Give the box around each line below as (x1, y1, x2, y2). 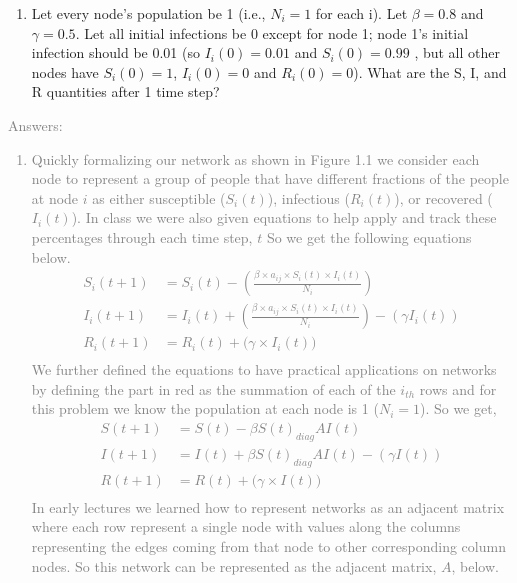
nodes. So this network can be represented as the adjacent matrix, (31, 555, 437, 576)
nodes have (31, 61, 99, 82)
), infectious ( (267, 187, 350, 208)
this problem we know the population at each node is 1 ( (31, 398, 379, 419)
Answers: (8, 114, 63, 135)
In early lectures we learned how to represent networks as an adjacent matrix (31, 496, 505, 517)
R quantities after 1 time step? (31, 81, 220, 102)
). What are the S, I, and (353, 61, 507, 82)
